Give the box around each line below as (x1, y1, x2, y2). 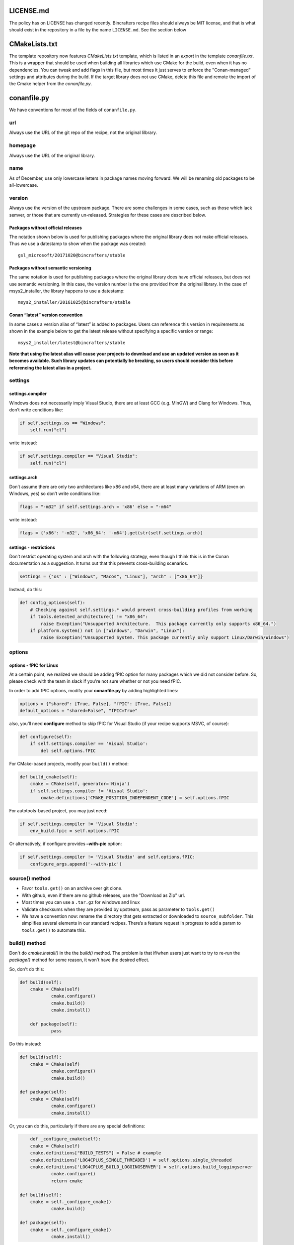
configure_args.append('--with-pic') (30, 861, 122, 867)
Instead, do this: (9, 587, 42, 593)
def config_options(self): (19, 600, 85, 606)
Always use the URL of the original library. (9, 152, 95, 158)
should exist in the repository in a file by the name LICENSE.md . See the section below (9, 26, 187, 32)
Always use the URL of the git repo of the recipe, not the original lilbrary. (9, 129, 157, 135)
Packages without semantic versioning (9, 264, 91, 271)
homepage (9, 142, 36, 149)
